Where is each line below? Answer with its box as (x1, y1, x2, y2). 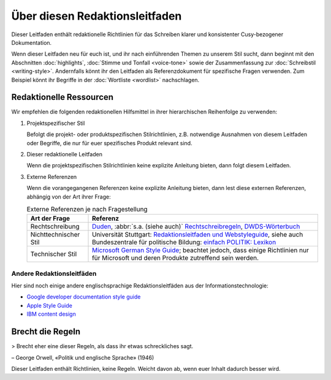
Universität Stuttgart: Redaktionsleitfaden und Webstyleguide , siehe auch (92, 230, 303, 239)
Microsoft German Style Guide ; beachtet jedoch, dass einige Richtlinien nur (92, 246, 309, 254)
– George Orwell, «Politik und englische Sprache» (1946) (11, 354, 154, 361)
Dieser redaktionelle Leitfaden (26, 150, 102, 158)
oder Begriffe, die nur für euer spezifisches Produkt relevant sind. (26, 139, 192, 146)
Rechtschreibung (30, 222, 80, 231)
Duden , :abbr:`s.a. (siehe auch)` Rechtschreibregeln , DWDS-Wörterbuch (92, 222, 300, 231)
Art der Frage (30, 215, 70, 223)
